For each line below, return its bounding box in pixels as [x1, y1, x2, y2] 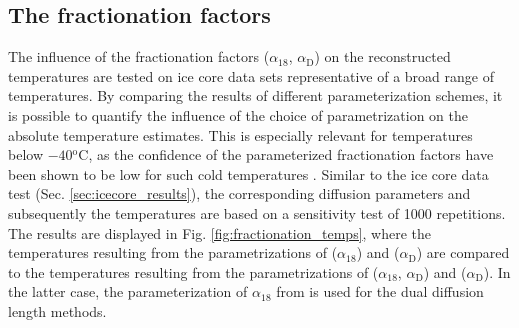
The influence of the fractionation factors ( [8, 46, 270, 67]
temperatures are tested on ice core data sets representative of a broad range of [8, 65, 494, 86]
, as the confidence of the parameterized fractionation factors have [88, 144, 494, 165]
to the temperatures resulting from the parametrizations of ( [8, 261, 379, 282]
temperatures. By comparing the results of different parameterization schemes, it [8, 85, 503, 106]
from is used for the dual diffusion [276, 281, 484, 302]
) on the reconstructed [314, 46, 451, 67]
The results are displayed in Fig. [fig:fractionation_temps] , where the [8, 222, 432, 243]
